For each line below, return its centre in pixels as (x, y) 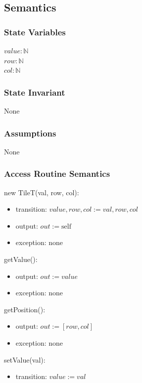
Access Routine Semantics (57, 174)
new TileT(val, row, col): (42, 192)
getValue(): (21, 259)
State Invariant (35, 92)
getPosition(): (25, 309)
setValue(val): (25, 359)
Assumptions (30, 133)
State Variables (35, 32)
